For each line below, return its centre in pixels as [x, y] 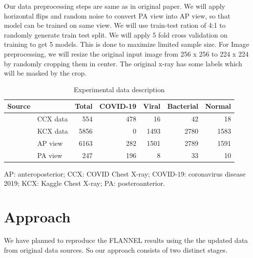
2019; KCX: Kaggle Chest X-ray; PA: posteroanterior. [84, 183]
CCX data [53, 119]
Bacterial [183, 106]
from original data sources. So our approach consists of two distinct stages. [116, 249]
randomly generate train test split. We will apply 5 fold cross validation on [116, 34]
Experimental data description [119, 89]
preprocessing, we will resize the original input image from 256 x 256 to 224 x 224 [126, 53]
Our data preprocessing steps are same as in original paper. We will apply [115, 6]
